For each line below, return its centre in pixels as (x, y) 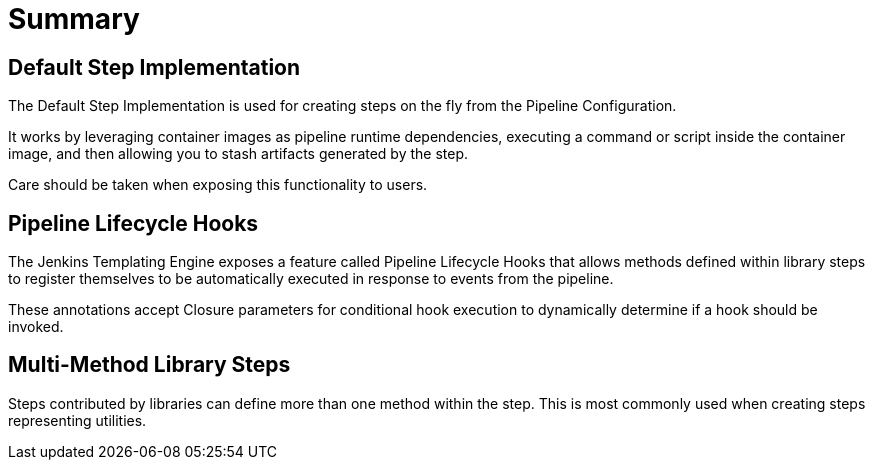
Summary (74, 19)
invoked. (36, 327)
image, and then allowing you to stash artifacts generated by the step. (238, 154)
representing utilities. (77, 420)
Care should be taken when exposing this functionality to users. (218, 185)
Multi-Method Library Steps (149, 365)
